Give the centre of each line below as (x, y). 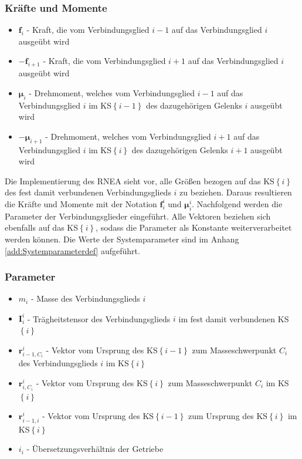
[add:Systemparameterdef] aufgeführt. (72, 250)
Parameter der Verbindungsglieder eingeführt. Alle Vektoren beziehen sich (138, 216)
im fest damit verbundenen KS (234, 318)
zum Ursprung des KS (228, 416)
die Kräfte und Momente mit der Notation (81, 203)
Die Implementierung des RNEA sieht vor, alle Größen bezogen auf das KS (140, 180)
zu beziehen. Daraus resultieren (236, 192)
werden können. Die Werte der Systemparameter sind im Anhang (122, 239)
